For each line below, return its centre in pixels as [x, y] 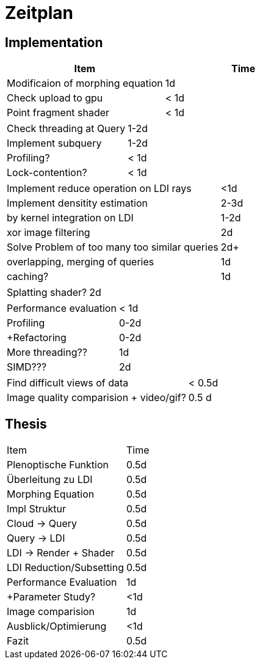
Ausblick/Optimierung [57, 626]
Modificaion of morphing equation [85, 83]
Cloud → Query [42, 524]
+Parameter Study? [51, 597]
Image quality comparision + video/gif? [96, 398]
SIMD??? [27, 367]
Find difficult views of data [68, 383]
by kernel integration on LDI [70, 218]
